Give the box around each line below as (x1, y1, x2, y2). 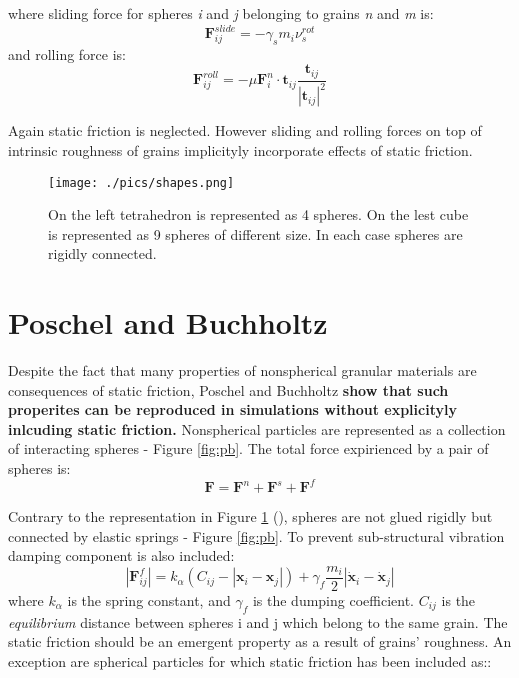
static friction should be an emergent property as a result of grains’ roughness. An (8, 631, 512, 652)
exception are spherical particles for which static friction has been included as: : (8, 650, 492, 671)
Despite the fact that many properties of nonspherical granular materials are (8, 360, 477, 381)
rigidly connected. (48, 243, 157, 264)
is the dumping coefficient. (252, 589, 414, 610)
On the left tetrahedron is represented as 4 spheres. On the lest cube (48, 204, 469, 225)
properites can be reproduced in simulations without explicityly (8, 399, 457, 420)
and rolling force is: (8, 43, 127, 64)
